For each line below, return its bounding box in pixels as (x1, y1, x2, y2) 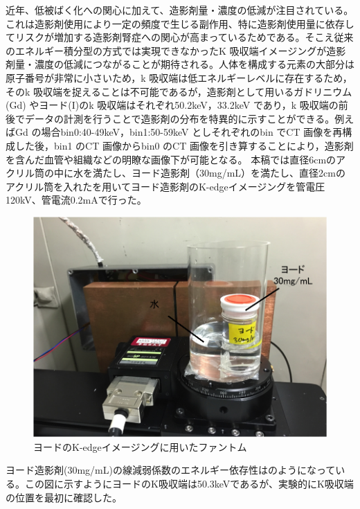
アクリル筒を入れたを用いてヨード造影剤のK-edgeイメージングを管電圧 (6, 179, 325, 193)
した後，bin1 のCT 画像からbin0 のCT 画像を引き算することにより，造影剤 (15, 138, 354, 152)
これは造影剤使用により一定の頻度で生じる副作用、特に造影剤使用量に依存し (6, 16, 354, 30)
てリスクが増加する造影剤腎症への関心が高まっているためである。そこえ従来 (6, 30, 354, 44)
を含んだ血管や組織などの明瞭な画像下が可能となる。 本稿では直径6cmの (6, 152, 336, 166)
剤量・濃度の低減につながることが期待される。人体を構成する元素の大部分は (6, 57, 354, 71)
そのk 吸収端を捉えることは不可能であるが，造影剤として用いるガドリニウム (6, 84, 352, 98)
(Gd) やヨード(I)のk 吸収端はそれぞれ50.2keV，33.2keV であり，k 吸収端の (6, 98, 339, 112)
